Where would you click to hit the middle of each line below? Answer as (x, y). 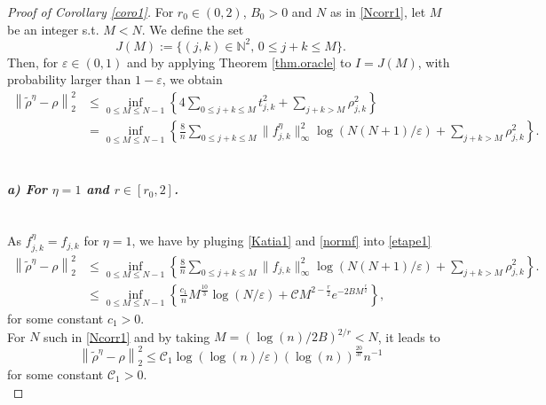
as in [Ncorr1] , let (378, 12)
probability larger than (69, 79)
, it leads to (409, 336)
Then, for (33, 62)
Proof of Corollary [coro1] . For (91, 12)
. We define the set (193, 29)
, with (434, 62)
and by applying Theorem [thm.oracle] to (239, 62)
